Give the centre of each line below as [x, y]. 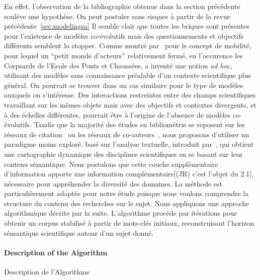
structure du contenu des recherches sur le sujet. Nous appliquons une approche [127, 203]
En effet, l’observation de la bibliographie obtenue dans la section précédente [122, 6]
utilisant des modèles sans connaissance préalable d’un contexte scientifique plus [127, 75]
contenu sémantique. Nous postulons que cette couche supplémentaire [111, 164]
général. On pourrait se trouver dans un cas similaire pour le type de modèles [124, 85]
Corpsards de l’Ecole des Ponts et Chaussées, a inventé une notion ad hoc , [118, 65]
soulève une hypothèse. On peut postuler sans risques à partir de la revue [117, 16]
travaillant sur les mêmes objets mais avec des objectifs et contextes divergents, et [130, 104]
